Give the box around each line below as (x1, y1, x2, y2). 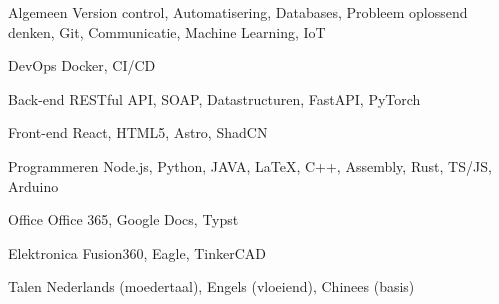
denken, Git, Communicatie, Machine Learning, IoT (8, 21, 326, 42)
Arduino (8, 175, 59, 196)
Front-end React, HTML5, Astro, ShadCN (8, 122, 268, 143)
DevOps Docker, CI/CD (8, 55, 156, 76)
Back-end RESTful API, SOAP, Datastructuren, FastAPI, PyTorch (8, 88, 421, 109)
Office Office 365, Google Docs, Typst (8, 209, 239, 230)
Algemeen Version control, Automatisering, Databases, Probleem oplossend (8, 2, 468, 22)
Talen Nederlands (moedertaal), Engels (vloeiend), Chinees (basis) (8, 276, 415, 297)
